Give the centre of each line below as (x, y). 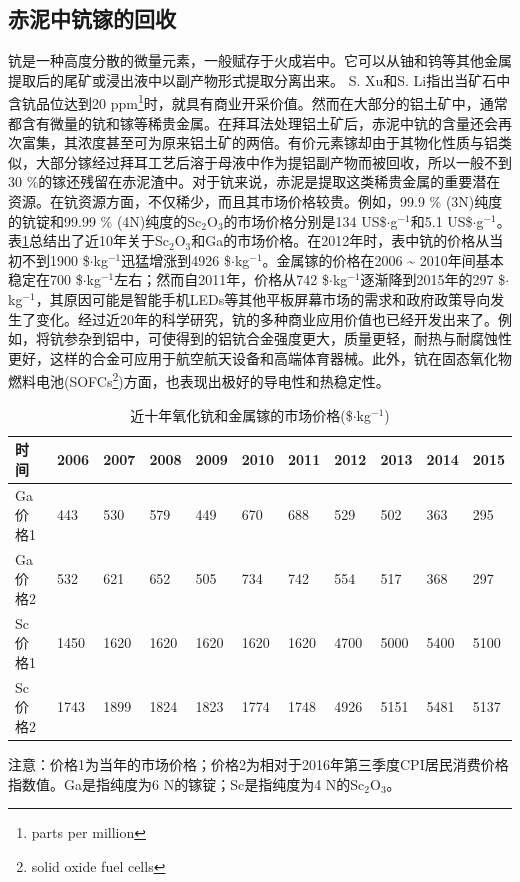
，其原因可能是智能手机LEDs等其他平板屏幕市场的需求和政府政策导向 (263, 298)
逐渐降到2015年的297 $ (433, 279)
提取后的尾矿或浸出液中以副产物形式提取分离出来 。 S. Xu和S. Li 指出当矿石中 (259, 79)
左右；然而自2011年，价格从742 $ (221, 279)
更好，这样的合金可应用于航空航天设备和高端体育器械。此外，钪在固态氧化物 (260, 357)
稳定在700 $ (45, 279)
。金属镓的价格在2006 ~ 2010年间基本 (383, 259)
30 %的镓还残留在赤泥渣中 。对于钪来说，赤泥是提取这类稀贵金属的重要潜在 (254, 181)
